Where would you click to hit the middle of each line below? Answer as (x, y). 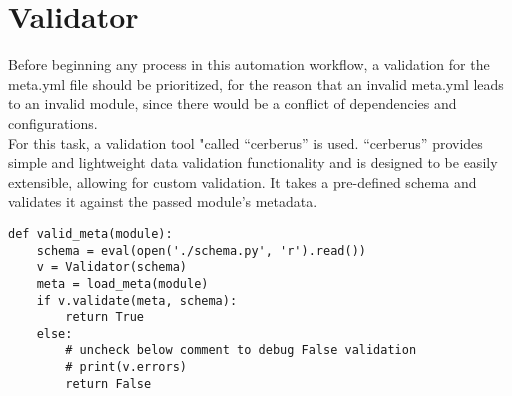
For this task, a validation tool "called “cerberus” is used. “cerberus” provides (245, 142)
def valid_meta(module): (90, 233)
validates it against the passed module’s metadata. (163, 201)
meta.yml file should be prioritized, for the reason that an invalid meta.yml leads (256, 83)
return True (105, 317)
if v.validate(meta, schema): (137, 300)
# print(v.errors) (126, 367)
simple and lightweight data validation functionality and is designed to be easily (253, 162)
